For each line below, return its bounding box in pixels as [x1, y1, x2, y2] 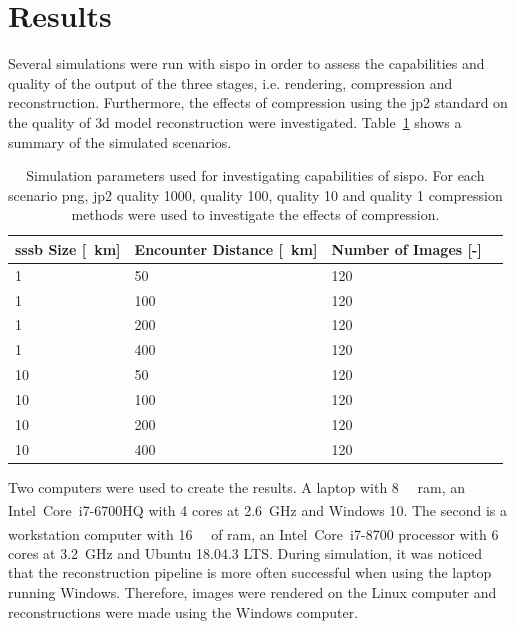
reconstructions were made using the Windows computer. [8, 601, 359, 622]
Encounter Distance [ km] [134, 238, 318, 259]
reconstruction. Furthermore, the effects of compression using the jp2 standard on [8, 92, 508, 113]
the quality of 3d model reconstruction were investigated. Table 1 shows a [8, 111, 462, 132]
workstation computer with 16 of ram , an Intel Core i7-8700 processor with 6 [8, 523, 499, 544]
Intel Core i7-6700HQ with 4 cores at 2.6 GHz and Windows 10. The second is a [8, 499, 507, 520]
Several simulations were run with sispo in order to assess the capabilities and [8, 53, 485, 74]
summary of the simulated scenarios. [8, 131, 232, 152]
